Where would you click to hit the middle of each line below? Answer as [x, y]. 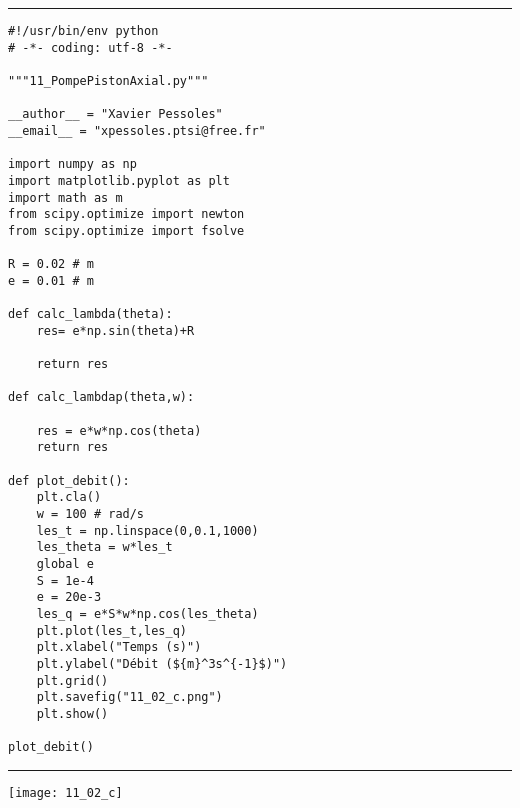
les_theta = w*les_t [104, 547]
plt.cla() [69, 497]
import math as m [65, 197]
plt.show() [72, 713]
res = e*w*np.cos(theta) [119, 430]
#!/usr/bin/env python [83, 31]
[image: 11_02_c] [65, 792]
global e [65, 564]
